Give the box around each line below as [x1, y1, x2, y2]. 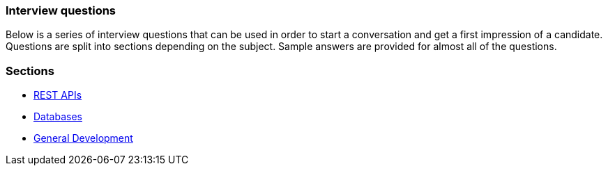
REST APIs [33, 89, 82, 101]
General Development [33, 132, 133, 145]
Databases [33, 111, 82, 123]
